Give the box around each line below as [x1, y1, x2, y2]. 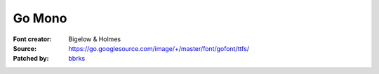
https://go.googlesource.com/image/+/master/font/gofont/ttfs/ [68, 44, 249, 52]
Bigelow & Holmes [68, 35, 121, 43]
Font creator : [13, 35, 52, 43]
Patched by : [13, 54, 49, 63]
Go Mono [13, 10, 67, 26]
